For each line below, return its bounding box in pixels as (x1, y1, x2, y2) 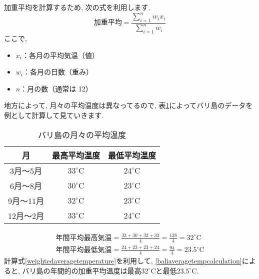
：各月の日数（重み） (23, 66, 93, 77)
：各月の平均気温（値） (21, 49, 99, 60)
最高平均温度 (52, 149, 100, 161)
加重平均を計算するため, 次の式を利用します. (4, 2, 150, 12)
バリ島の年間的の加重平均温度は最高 (22, 265, 141, 275)
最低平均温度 (108, 149, 156, 161)
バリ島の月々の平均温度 (38, 128, 126, 140)
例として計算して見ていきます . (4, 110, 104, 120)
